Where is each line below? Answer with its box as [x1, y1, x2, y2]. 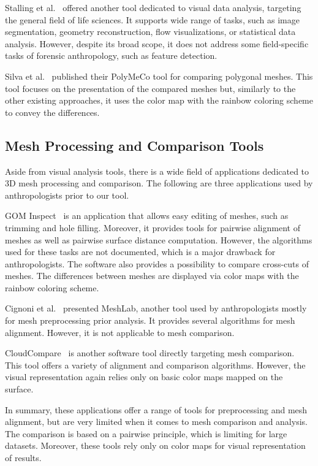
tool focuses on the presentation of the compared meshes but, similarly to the [5, 82, 296, 94]
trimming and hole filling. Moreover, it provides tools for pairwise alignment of [5, 221, 300, 234]
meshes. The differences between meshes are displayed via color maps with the [5, 269, 299, 282]
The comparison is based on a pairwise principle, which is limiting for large [5, 427, 287, 440]
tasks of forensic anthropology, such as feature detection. [5, 49, 218, 62]
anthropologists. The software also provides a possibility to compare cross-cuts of [5, 257, 309, 270]
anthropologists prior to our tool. [5, 188, 129, 201]
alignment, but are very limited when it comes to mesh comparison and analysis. [5, 415, 308, 428]
